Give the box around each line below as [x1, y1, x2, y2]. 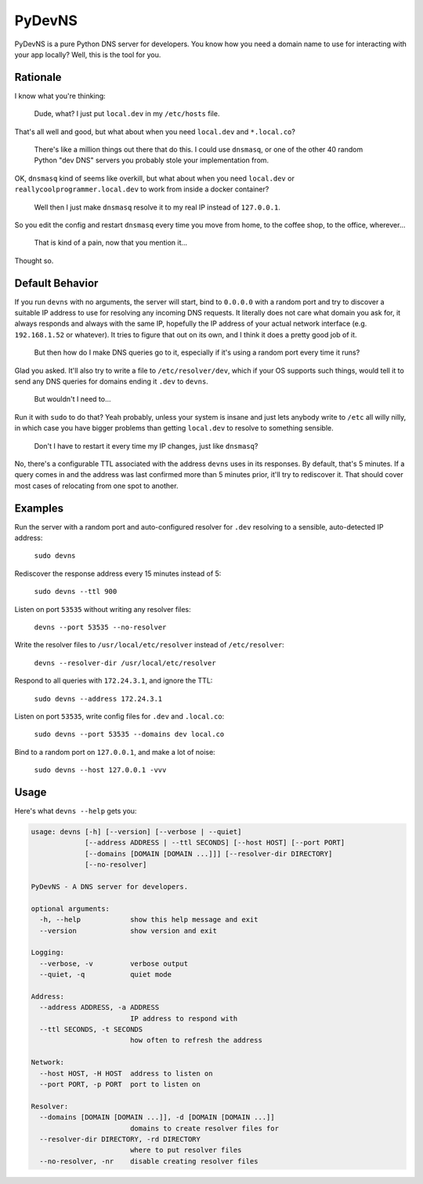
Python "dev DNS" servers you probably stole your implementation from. [34, 155, 269, 165]
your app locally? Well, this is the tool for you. [14, 49, 161, 59]
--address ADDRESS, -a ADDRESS [39, 1003, 160, 1012]
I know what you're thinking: [14, 91, 106, 100]
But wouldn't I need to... [34, 395, 111, 404]
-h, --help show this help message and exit [39, 915, 258, 924]
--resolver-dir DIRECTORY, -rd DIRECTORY [39, 1135, 201, 1143]
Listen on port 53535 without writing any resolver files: [14, 604, 191, 614]
